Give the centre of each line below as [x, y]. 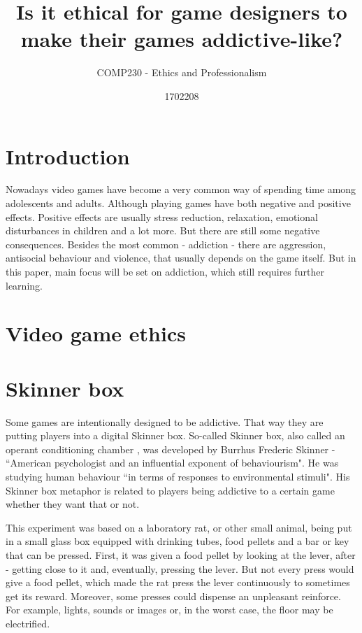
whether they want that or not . [73, 504]
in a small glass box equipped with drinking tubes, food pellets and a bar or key [178, 541]
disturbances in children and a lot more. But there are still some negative [163, 230]
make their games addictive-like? [182, 39]
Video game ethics [96, 333]
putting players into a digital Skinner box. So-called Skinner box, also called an [175, 435]
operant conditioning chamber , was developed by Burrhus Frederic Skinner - [171, 449]
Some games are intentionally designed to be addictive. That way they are [165, 421]
